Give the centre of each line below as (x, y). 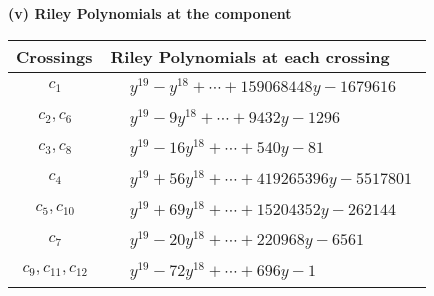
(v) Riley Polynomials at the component (150, 13)
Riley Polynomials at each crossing (250, 56)
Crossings (54, 56)
